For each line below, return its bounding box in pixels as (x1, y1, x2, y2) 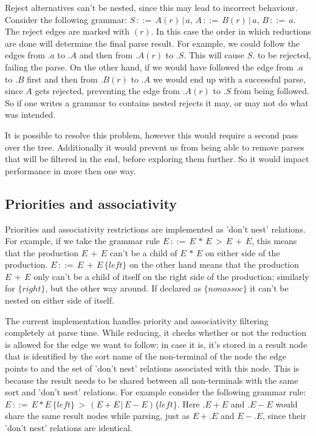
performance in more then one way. (5, 164, 136, 177)
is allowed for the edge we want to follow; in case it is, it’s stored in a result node (5, 338, 307, 350)
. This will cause (184, 49, 245, 61)
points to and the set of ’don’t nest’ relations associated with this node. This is (5, 362, 300, 375)
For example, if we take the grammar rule (5, 234, 160, 247)
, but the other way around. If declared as (45, 282, 201, 295)
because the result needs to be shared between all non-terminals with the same (5, 373, 298, 386)
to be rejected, (257, 49, 311, 61)
